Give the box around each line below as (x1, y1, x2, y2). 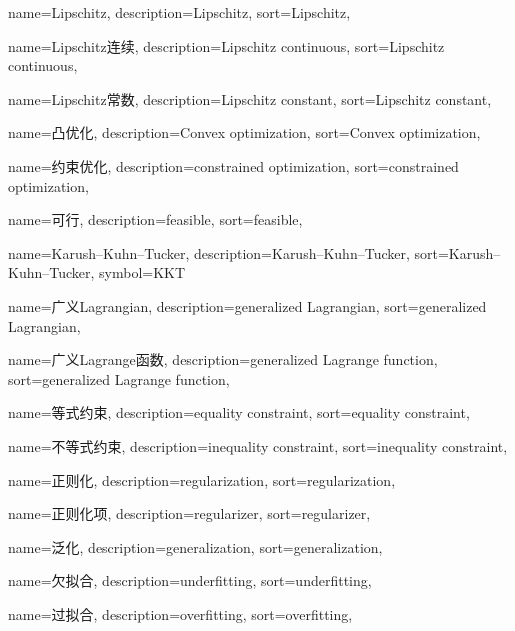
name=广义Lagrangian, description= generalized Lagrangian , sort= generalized (8, 295, 487, 316)
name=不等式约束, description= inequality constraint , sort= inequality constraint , (8, 435, 508, 456)
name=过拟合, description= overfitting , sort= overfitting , (8, 603, 353, 624)
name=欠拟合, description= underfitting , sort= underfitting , (8, 570, 372, 591)
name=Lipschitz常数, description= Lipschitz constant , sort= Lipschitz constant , (8, 88, 492, 109)
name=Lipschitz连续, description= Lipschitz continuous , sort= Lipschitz (8, 35, 445, 56)
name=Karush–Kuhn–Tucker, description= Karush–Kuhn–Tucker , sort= (8, 242, 449, 263)
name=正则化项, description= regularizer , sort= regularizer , (8, 503, 371, 524)
